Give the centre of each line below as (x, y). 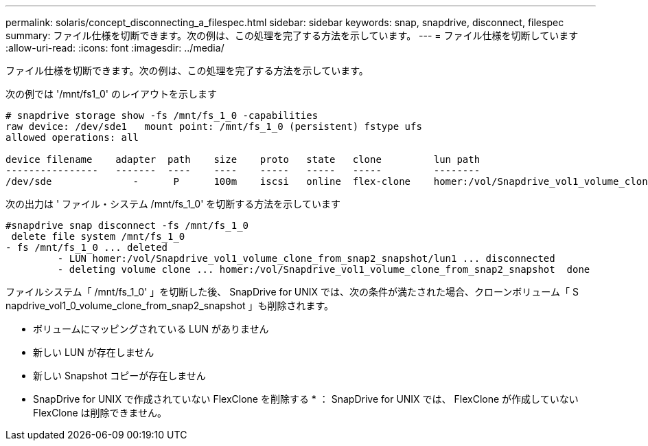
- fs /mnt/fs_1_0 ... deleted (87, 247)
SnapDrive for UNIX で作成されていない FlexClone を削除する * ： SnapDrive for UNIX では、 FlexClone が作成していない (306, 399)
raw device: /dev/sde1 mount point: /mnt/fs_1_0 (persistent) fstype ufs (214, 126)
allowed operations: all (72, 137)
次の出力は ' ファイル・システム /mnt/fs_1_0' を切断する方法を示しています (173, 204)
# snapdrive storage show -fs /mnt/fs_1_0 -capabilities (162, 115)
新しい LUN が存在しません (94, 352)
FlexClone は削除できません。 (100, 413)
